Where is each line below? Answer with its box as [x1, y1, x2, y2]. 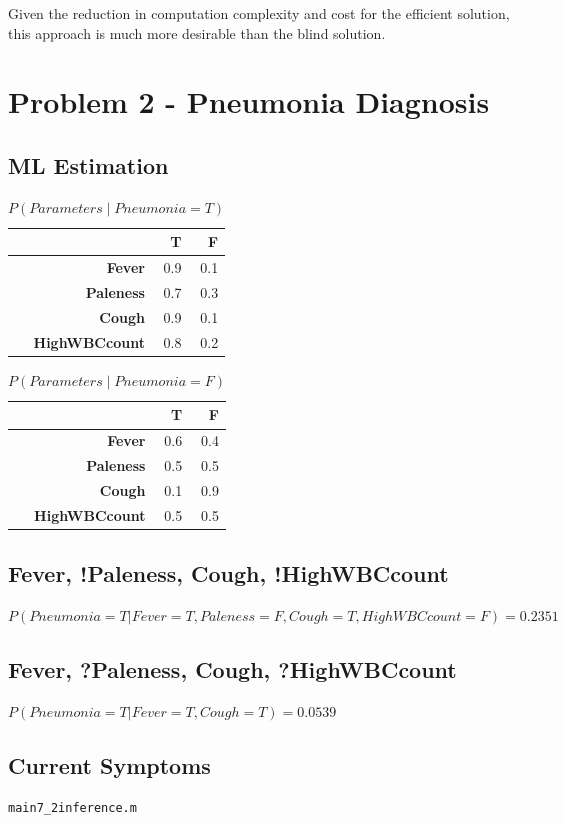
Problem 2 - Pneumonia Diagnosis [8, 81, 490, 122]
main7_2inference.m [8, 800, 137, 815]
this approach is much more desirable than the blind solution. [8, 22, 386, 43]
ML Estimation [8, 149, 169, 180]
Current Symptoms [8, 749, 211, 780]
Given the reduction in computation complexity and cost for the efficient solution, [8, 3, 510, 23]
